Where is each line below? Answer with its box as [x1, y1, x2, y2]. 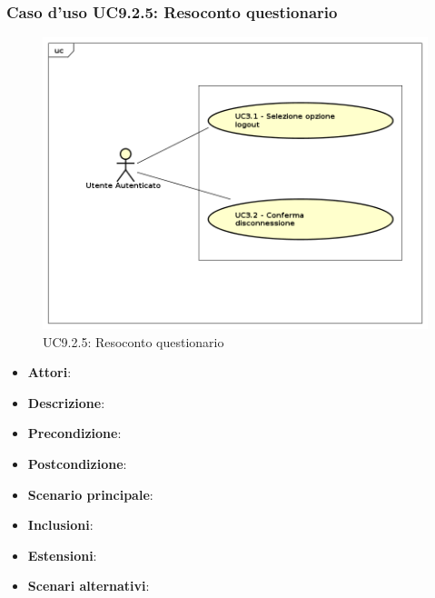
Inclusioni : [27, 515, 94, 534]
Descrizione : [27, 393, 105, 412]
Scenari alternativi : [27, 576, 150, 595]
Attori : [27, 363, 72, 382]
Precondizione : [27, 424, 122, 443]
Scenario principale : [27, 484, 153, 503]
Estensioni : [27, 545, 97, 564]
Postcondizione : [27, 454, 127, 473]
